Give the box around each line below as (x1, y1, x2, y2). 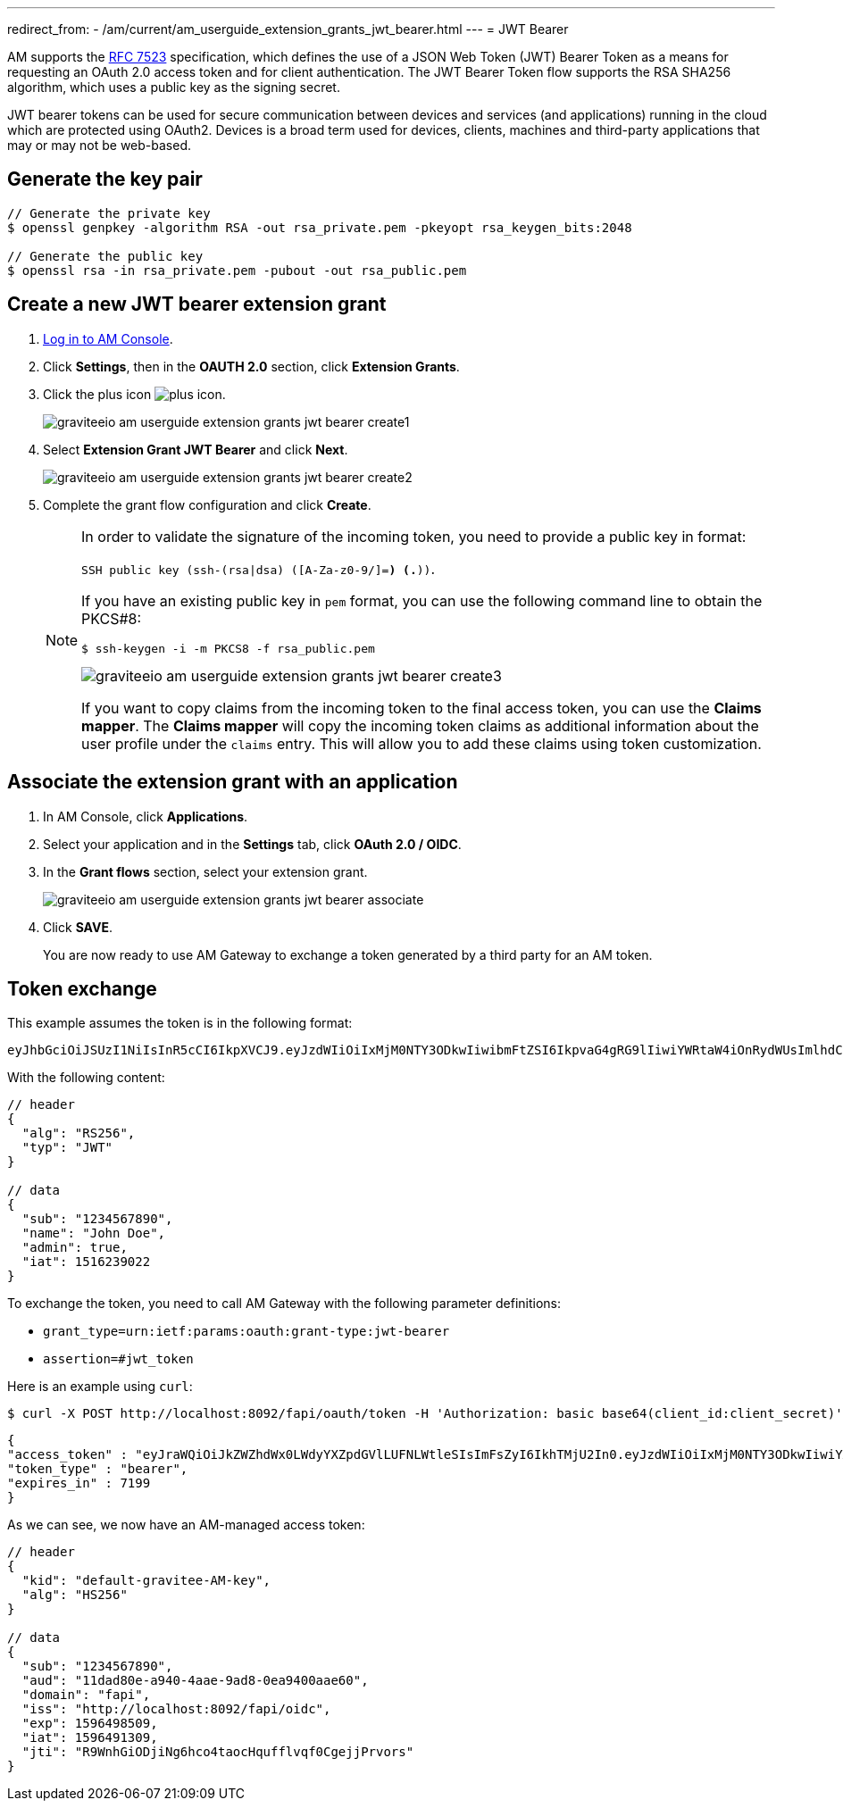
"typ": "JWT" (21, 1140, 113, 1155)
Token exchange (7, 977, 157, 1000)
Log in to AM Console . (43, 330, 173, 346)
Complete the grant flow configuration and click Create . (43, 496, 371, 512)
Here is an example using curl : (7, 1379, 193, 1395)
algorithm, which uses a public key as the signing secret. (7, 79, 340, 95)
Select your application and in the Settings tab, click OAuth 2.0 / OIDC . (43, 836, 462, 852)
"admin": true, (21, 1240, 128, 1255)
